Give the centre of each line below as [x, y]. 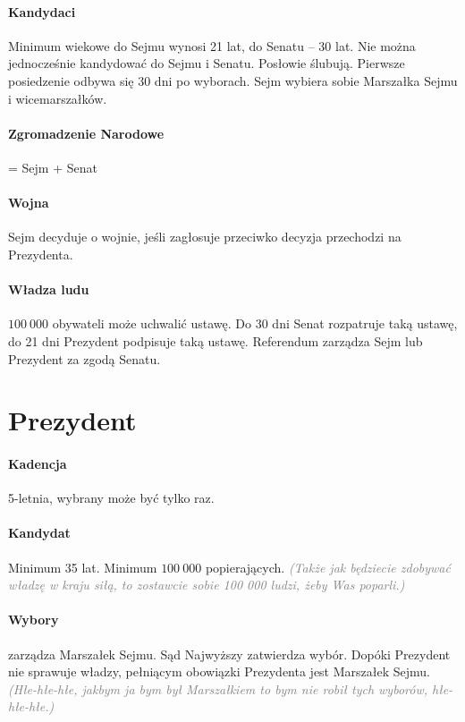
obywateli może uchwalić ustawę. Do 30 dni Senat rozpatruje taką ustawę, [255, 323]
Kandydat [39, 533]
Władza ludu [49, 289]
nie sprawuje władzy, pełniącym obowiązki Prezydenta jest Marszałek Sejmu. [219, 671]
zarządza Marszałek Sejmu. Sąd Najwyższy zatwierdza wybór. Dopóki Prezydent [229, 654]
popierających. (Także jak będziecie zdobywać [328, 567]
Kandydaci [42, 11]
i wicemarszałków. [58, 98]
